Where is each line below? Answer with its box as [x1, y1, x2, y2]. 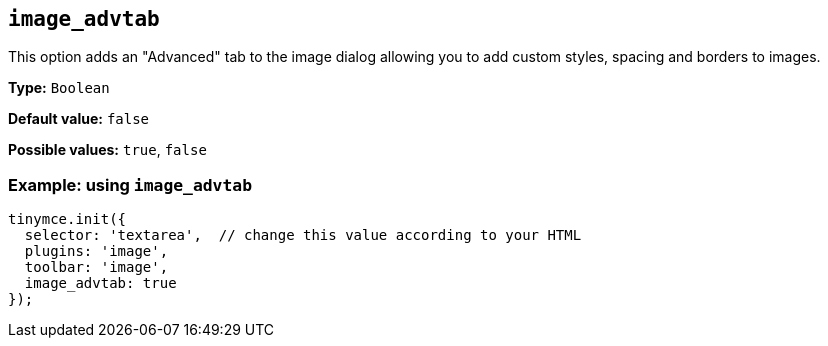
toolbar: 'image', [24, 259, 169, 276]
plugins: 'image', [24, 243, 169, 260]
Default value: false [8, 110, 150, 128]
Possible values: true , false [8, 141, 207, 159]
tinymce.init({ [8, 211, 127, 228]
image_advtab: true [24, 275, 177, 292]
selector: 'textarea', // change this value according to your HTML [24, 227, 582, 244]
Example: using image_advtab [8, 174, 253, 195]
